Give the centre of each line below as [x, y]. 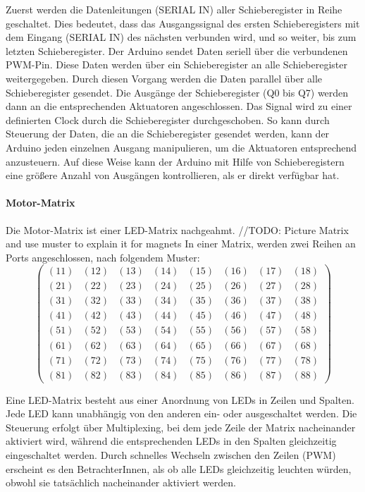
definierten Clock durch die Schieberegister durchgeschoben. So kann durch [168, 119]
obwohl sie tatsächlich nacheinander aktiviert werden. [121, 482]
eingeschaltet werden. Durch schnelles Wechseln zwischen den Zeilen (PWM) [171, 454]
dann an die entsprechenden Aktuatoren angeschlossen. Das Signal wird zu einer [179, 106]
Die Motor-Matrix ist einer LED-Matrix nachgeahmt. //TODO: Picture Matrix [177, 229]
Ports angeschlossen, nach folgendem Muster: [103, 257]
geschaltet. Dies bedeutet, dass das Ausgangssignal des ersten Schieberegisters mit [183, 23]
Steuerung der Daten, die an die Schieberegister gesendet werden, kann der [168, 134]
